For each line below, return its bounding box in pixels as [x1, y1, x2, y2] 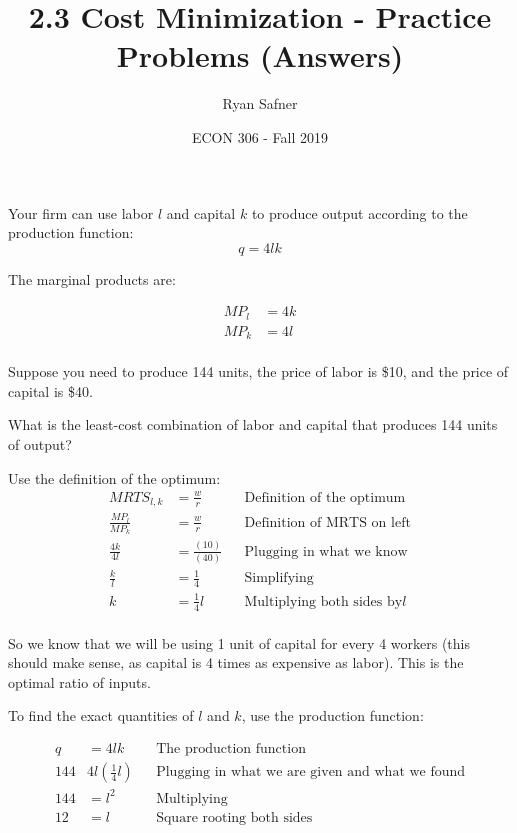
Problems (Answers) [116, 35, 404, 76]
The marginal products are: [8, 268, 176, 289]
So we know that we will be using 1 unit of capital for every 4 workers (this [8, 632, 470, 653]
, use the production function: [241, 705, 424, 726]
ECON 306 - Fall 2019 [191, 126, 329, 147]
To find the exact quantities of [8, 705, 194, 726]
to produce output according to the [251, 202, 468, 223]
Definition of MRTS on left [244, 515, 411, 530]
